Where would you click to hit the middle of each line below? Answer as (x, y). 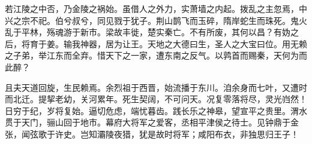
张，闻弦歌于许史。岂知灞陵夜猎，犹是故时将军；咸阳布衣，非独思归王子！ (152, 134)
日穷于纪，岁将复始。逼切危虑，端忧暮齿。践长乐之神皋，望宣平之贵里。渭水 (156, 110)
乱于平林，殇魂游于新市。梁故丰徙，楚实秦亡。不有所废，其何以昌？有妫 (148, 32)
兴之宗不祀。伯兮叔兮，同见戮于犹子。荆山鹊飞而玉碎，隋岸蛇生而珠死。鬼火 (156, 20)
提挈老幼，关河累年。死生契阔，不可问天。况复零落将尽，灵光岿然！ (172, 99)
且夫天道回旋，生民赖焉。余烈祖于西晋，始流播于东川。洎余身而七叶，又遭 (152, 87)
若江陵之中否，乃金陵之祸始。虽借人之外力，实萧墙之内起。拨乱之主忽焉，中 (156, 8)
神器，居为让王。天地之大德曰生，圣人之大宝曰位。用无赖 (193, 43)
